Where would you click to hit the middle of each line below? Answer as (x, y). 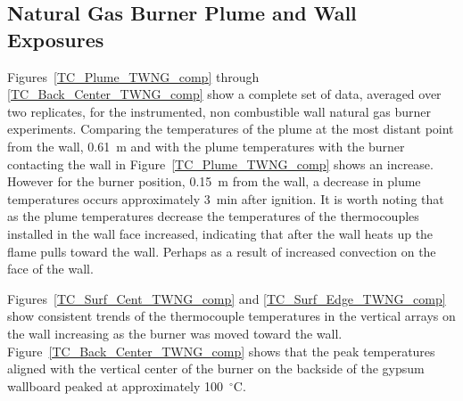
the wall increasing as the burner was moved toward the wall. (175, 333)
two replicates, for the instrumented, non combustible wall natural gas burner (219, 111)
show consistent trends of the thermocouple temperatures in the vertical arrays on (231, 316)
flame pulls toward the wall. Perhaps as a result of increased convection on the (222, 251)
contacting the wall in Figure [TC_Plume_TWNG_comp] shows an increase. (220, 164)
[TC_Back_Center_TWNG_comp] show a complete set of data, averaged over (224, 94)
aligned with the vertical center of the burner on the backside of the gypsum (216, 368)
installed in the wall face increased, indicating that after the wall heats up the (220, 233)
